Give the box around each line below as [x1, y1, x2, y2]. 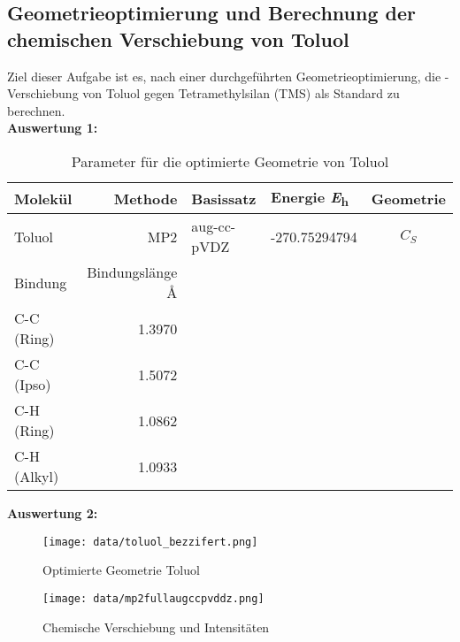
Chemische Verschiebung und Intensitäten [42, 617, 270, 636]
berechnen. [7, 101, 65, 119]
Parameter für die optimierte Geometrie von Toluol [71, 150, 389, 172]
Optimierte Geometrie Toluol [42, 561, 200, 579]
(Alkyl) [14, 466, 59, 487]
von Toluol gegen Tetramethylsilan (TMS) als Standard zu [82, 84, 400, 103]
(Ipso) [14, 374, 51, 395]
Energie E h [271, 186, 349, 210]
